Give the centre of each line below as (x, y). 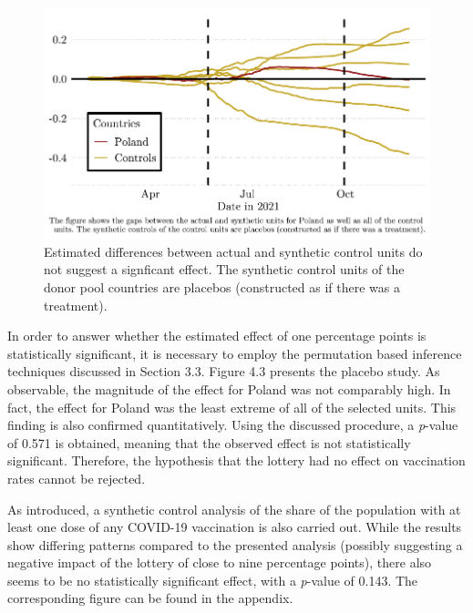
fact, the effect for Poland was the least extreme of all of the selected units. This (232, 407)
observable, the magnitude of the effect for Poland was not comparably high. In (229, 388)
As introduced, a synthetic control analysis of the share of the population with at (234, 509)
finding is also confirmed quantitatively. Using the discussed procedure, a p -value (233, 425)
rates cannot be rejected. (77, 478)
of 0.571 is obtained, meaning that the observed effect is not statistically (209, 442)
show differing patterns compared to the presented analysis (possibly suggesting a (235, 544)
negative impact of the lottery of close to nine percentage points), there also (220, 562)
